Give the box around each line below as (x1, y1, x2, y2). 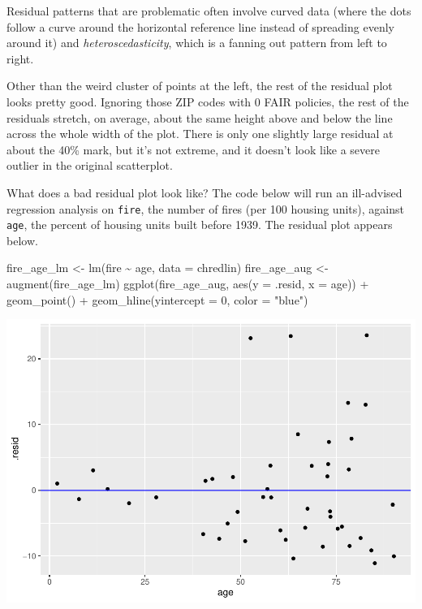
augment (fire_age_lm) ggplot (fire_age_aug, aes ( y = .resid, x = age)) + (6, 275, 369, 292)
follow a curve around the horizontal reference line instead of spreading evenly (6, 18, 394, 35)
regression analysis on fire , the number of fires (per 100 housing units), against (6, 200, 404, 217)
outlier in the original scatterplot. (6, 157, 173, 174)
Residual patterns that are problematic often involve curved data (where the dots (6, 2, 411, 19)
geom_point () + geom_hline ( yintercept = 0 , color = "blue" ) (6, 291, 308, 308)
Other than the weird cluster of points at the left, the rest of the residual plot (6, 77, 393, 94)
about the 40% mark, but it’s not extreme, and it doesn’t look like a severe (6, 140, 380, 158)
